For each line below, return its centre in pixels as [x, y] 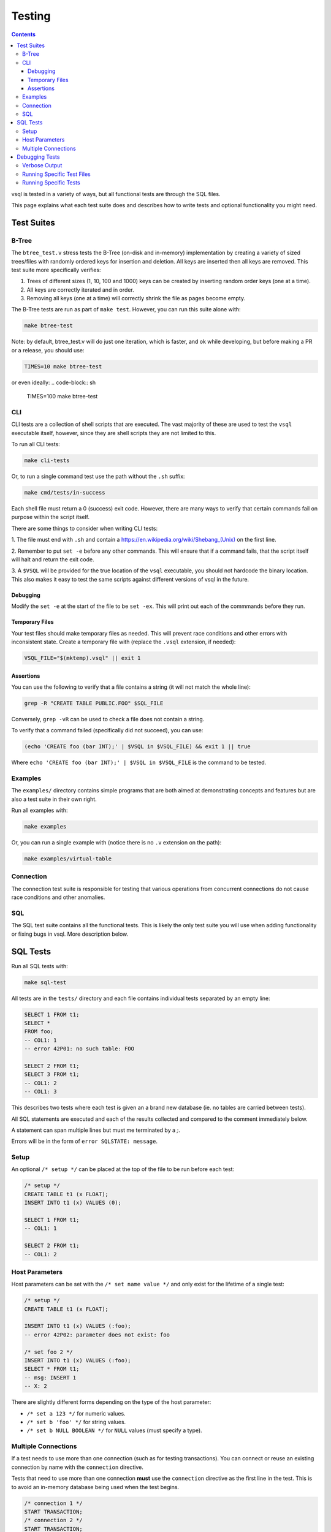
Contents [24, 34]
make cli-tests [47, 461]
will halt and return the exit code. [53, 559]
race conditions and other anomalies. [58, 897]
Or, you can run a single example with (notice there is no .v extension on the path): [116, 843]
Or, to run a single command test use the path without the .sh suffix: [98, 476]
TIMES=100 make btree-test [62, 396]
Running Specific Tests [51, 183]
